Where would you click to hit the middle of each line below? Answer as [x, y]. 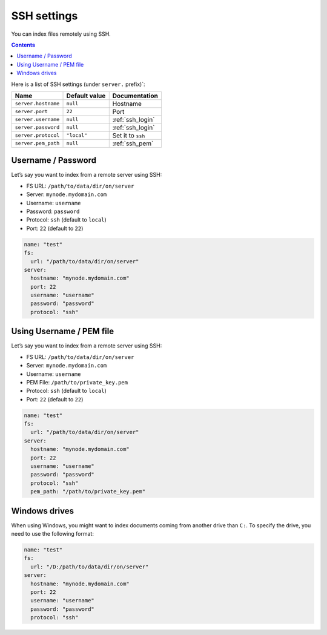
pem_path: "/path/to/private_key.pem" [88, 492]
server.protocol [37, 135]
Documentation [135, 96]
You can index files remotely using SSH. [61, 34]
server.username [37, 120]
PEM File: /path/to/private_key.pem [77, 382]
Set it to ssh [129, 135]
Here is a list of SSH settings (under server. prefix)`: [78, 84]
